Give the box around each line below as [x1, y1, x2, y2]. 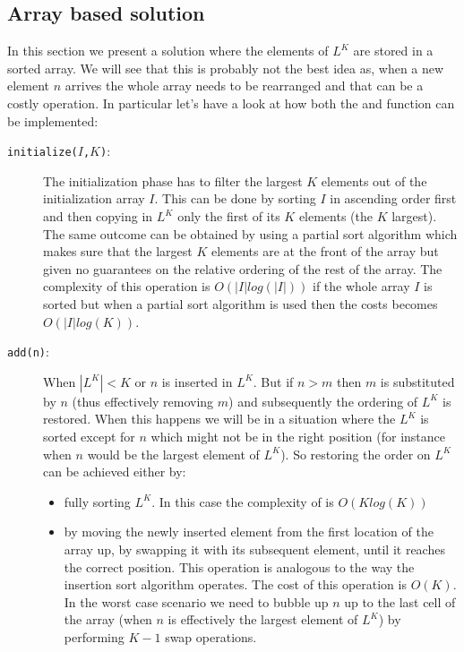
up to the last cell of [344, 592, 456, 611]
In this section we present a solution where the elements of [7, 41, 329, 60]
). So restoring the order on [280, 444, 431, 463]
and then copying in [43, 207, 153, 226]
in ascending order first [330, 189, 457, 208]
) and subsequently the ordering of [228, 391, 418, 410]
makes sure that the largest [43, 242, 193, 261]
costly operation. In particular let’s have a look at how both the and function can [7, 93, 455, 112]
